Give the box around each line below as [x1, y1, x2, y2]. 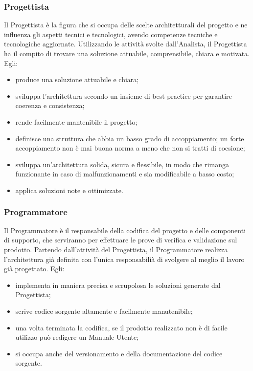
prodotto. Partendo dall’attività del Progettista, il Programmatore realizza [4, 244, 228, 254]
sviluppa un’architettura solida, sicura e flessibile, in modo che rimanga [15, 159, 229, 169]
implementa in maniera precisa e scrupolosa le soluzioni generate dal [15, 280, 221, 290]
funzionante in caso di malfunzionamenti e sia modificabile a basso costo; [15, 169, 234, 179]
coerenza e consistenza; [15, 100, 85, 110]
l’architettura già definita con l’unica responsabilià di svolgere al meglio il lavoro [4, 254, 245, 264]
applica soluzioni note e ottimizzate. [15, 185, 123, 195]
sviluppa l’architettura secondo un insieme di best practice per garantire [15, 90, 232, 101]
